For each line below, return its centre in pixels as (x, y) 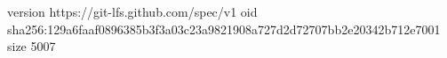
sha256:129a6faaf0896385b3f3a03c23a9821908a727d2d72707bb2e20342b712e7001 (224, 29)
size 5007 (32, 46)
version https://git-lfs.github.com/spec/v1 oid (132, 11)
